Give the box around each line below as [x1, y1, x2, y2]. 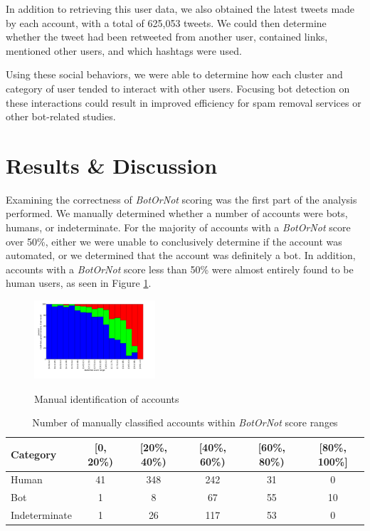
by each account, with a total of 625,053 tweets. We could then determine [6, 15, 327, 30]
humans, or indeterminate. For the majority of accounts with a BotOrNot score [6, 220, 351, 235]
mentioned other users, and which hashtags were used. [6, 43, 242, 58]
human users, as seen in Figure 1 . [6, 275, 152, 290]
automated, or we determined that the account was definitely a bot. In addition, [6, 248, 356, 263]
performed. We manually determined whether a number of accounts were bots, [6, 206, 348, 221]
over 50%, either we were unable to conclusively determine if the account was [6, 233, 342, 248]
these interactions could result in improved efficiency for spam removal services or [6, 95, 361, 110]
